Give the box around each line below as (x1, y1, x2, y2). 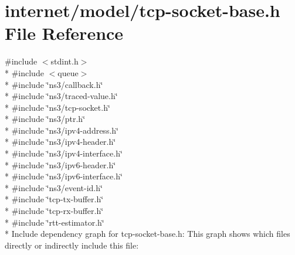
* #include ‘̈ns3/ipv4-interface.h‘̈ (5, 147, 123, 159)
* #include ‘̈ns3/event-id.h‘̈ (5, 181, 103, 193)
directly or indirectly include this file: (5, 239, 139, 251)
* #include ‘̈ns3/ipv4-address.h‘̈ (5, 124, 118, 136)
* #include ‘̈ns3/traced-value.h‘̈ (5, 90, 118, 102)
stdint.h (50, 55, 79, 67)
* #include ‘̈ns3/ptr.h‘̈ (5, 113, 86, 125)
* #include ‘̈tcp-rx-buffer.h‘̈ (5, 205, 104, 217)
